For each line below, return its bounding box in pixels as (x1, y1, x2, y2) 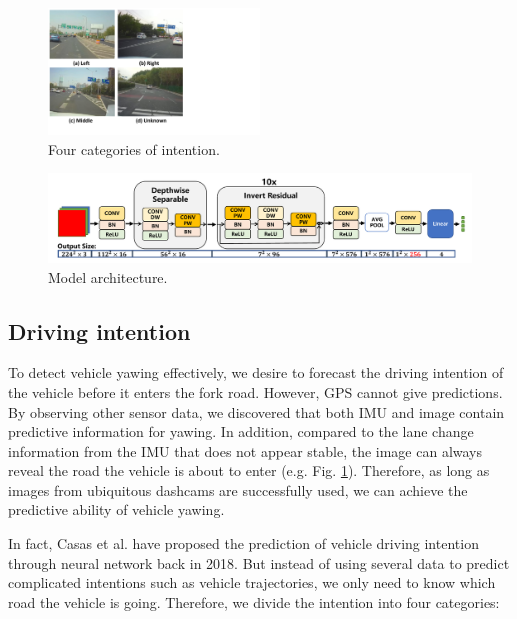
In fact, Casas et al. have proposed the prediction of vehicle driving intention (8, 533, 479, 554)
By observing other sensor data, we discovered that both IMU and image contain (8, 401, 505, 422)
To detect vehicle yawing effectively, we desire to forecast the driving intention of (8, 362, 504, 383)
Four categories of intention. (48, 138, 220, 159)
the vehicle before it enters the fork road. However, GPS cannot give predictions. (8, 381, 503, 402)
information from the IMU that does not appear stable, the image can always (8, 440, 483, 461)
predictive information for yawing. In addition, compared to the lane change (8, 421, 474, 442)
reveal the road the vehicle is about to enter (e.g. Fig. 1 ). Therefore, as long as (8, 460, 490, 481)
